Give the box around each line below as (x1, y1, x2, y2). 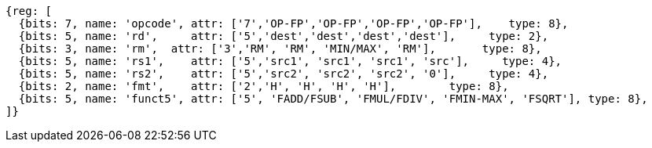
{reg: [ (5, 5, 53, 17)
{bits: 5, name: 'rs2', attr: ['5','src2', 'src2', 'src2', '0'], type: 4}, (18, 67, 549, 80)
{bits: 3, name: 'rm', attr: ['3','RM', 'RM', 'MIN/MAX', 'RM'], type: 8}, (18, 42, 542, 55)
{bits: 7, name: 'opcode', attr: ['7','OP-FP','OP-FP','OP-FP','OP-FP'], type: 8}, (18, 17, 569, 30)
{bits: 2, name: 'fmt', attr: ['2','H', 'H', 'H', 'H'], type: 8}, (18, 80, 509, 92)
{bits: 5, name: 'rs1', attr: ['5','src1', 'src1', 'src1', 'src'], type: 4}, (18, 55, 562, 67)
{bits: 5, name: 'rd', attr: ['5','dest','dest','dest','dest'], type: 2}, (18, 30, 549, 42)
